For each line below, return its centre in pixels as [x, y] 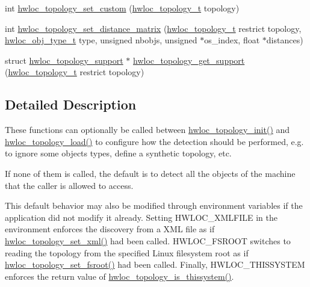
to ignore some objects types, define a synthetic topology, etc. [118, 153]
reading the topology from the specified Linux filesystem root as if [127, 252]
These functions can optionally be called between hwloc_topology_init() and [147, 130]
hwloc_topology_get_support [189, 60]
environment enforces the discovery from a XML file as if [110, 229]
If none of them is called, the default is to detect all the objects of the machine [150, 173]
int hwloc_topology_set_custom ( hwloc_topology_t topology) [122, 8]
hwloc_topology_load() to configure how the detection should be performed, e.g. [154, 141]
